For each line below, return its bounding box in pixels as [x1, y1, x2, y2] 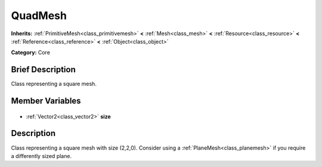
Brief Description [11, 64, 76, 75]
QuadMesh [11, 9, 67, 22]
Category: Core [11, 49, 51, 56]
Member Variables [11, 96, 81, 106]
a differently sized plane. [11, 152, 72, 159]
